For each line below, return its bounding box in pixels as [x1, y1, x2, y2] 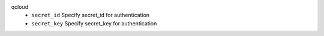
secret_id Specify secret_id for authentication [31, 12, 150, 19]
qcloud [11, 4, 29, 10]
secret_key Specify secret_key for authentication [31, 19, 157, 27]
